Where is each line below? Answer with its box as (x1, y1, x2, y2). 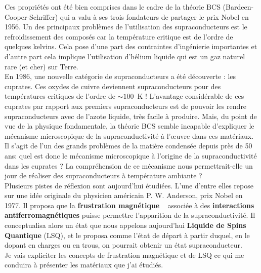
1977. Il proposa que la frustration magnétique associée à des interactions (5, 200, 254, 210)
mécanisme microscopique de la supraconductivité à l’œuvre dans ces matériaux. (5, 130, 254, 141)
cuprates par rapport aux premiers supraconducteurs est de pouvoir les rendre (5, 100, 247, 111)
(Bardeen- (223, 2, 254, 12)
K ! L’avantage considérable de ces (137, 91, 244, 101)
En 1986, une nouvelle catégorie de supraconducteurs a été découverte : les (5, 71, 236, 82)
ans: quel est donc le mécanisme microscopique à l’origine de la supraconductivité (5, 150, 257, 161)
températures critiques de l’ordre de (5, 91, 115, 101)
